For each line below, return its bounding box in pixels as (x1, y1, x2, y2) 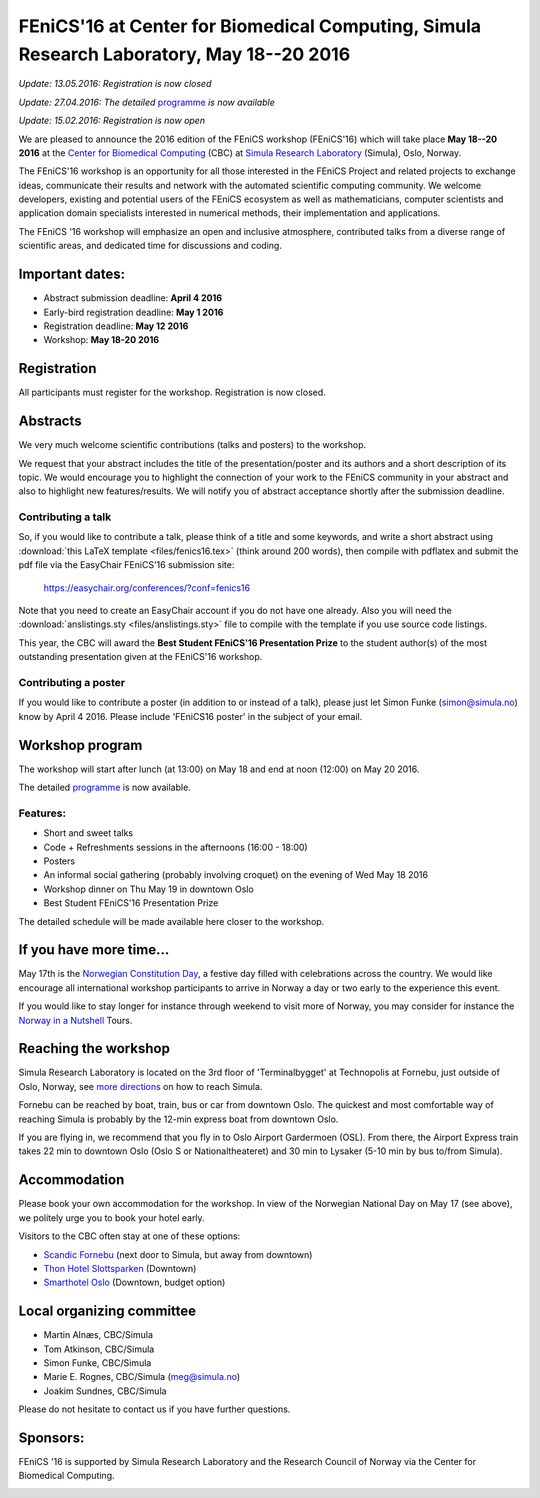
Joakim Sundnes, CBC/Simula (43, 1385, 167, 1397)
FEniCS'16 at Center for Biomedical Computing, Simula (18, 15, 482, 37)
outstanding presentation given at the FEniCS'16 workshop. (18, 651, 263, 663)
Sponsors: (18, 1429, 85, 1446)
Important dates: (18, 266, 126, 283)
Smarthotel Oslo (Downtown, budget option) (43, 1276, 226, 1289)
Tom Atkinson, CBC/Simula (43, 1343, 155, 1355)
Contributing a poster (18, 675, 125, 689)
